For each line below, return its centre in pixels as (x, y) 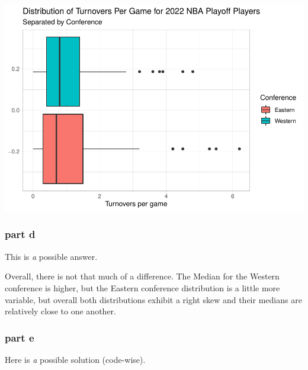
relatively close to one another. (60, 311)
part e (20, 337)
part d (20, 234)
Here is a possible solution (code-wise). (75, 359)
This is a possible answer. (51, 256)
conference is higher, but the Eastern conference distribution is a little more (142, 287)
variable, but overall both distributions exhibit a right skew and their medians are (153, 299)
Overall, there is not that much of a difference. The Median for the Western (142, 276)
